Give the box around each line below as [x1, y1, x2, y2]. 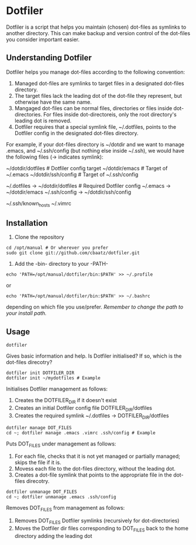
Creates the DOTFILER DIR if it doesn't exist [14, 397, 117, 405]
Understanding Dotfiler [6, 53, 92, 63]
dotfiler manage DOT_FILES [6, 424, 72, 431]
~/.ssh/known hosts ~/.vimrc [6, 200, 71, 208]
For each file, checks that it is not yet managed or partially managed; [14, 453, 180, 460]
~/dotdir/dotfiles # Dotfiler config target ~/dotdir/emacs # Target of [6, 164, 168, 172]
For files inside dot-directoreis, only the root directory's [43, 111, 177, 118]
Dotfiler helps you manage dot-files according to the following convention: [6, 68, 185, 76]
